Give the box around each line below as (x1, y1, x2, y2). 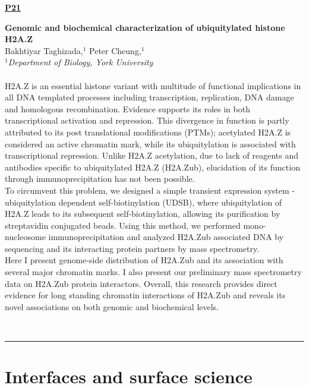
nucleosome (5, 231, 46, 243)
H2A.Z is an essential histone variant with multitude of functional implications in (5, 79, 301, 92)
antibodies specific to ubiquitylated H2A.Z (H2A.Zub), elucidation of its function (5, 160, 300, 173)
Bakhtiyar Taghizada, (5, 44, 83, 56)
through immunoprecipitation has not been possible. (5, 172, 195, 185)
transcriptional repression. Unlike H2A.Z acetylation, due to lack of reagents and (5, 149, 299, 162)
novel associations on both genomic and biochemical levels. (5, 300, 219, 313)
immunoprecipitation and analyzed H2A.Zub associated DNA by (48, 231, 284, 243)
